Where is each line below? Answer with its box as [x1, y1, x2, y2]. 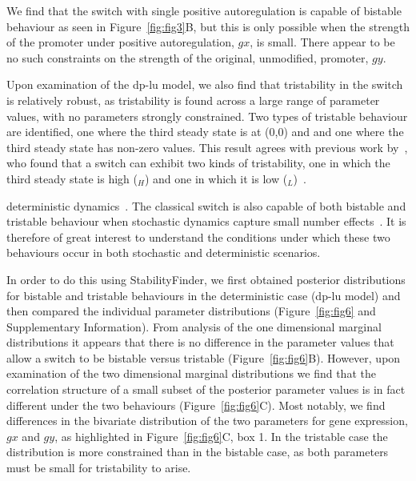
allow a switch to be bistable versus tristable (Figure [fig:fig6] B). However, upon [6, 349, 401, 366]
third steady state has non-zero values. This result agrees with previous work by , [6, 138, 408, 155]
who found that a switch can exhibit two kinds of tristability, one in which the [6, 154, 390, 171]
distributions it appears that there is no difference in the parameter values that [6, 334, 394, 351]
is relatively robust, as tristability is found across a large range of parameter [6, 91, 380, 108]
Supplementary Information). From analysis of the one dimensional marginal [6, 318, 382, 335]
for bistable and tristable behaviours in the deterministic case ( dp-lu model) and [6, 287, 401, 303]
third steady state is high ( [6, 170, 138, 186]
